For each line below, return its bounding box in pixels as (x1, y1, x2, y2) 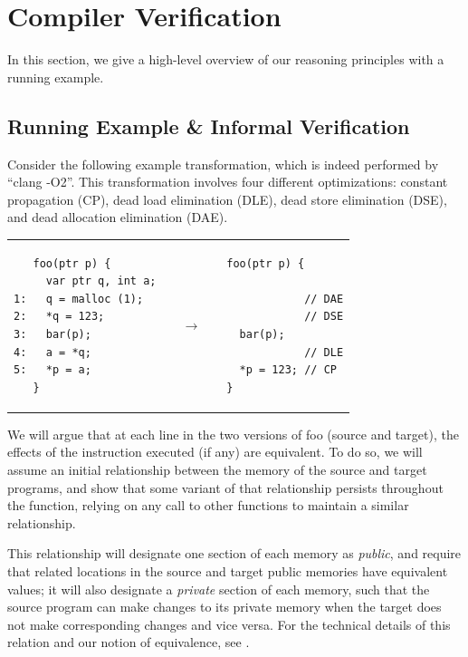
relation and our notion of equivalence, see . (7, 633, 250, 652)
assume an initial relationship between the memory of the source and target (7, 460, 427, 479)
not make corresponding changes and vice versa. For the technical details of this (7, 614, 451, 633)
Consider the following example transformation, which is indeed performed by (7, 154, 439, 173)
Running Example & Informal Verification (7, 111, 410, 140)
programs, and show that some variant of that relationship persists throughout (7, 478, 444, 497)
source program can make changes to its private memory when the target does (7, 597, 442, 616)
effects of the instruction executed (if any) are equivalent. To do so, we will (7, 442, 423, 461)
